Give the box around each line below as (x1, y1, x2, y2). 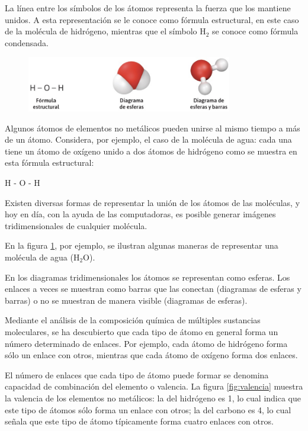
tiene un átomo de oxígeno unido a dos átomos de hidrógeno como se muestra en (5, 144, 297, 157)
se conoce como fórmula (212, 25, 299, 37)
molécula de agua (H (5, 251, 80, 263)
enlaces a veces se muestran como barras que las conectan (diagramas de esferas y (5, 282, 301, 295)
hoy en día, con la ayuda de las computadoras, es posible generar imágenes (5, 208, 276, 220)
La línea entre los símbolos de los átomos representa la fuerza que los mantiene (5, 2, 291, 14)
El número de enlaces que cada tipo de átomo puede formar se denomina (5, 368, 269, 381)
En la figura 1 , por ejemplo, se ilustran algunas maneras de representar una (5, 239, 278, 252)
